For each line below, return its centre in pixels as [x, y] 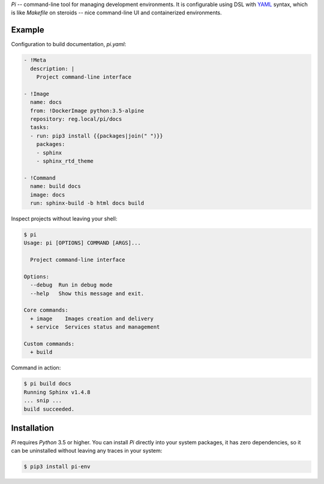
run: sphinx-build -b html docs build [87, 203]
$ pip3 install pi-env [57, 467]
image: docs [48, 195]
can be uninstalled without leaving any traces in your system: [87, 451]
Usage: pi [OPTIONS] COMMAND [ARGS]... [82, 243]
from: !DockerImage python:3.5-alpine [87, 110]
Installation [32, 428]
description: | [52, 68]
